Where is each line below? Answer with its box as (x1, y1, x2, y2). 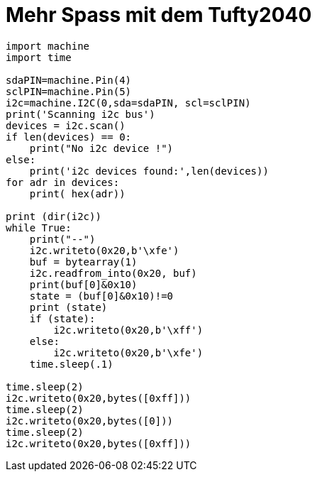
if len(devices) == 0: (6, 131, 132, 143)
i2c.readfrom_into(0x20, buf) (29, 267, 197, 279)
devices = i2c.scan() (6, 119, 126, 131)
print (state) (29, 301, 108, 313)
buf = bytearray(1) (29, 256, 138, 268)
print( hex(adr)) (29, 187, 126, 199)
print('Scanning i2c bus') (6, 108, 155, 120)
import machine (6, 40, 90, 52)
